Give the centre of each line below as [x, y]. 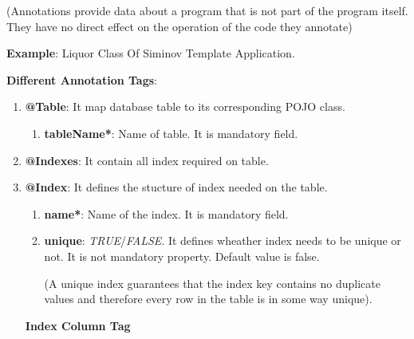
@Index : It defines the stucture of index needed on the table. [176, 187]
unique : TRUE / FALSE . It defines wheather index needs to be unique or [223, 240]
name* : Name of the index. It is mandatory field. [166, 213]
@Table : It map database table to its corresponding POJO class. [185, 106]
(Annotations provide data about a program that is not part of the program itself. [207, 10]
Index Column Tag [78, 325]
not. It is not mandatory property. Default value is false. [182, 256]
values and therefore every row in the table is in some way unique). [208, 299]
